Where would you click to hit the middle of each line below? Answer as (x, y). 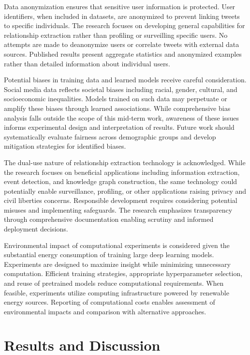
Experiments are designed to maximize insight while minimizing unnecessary (117, 264)
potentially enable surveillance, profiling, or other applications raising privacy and (125, 191)
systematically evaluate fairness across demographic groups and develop (110, 136)
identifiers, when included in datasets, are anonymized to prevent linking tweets (122, 16)
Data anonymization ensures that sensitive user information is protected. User (120, 6)
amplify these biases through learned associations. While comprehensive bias (117, 108)
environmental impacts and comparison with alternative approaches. (105, 311)
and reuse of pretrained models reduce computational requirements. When (114, 283)
